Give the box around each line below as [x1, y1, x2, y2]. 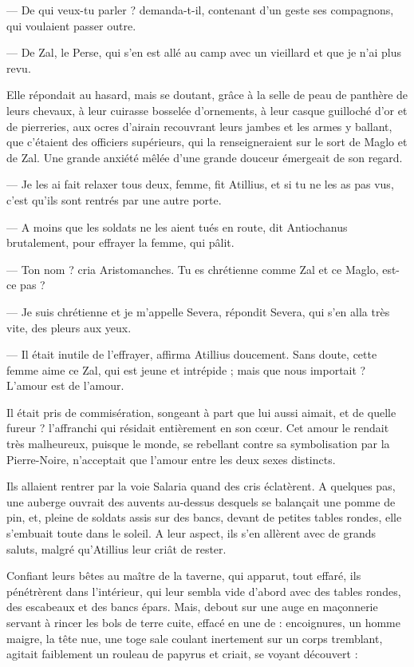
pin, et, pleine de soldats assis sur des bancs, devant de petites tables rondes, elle [6, 509, 402, 526]
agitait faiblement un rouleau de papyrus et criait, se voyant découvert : [6, 645, 358, 662]
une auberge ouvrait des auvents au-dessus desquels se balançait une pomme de [6, 493, 396, 510]
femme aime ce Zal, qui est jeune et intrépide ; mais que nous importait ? [6, 361, 366, 378]
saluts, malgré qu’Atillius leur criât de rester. [6, 540, 227, 557]
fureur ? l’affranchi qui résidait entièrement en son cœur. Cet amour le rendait [6, 419, 389, 436]
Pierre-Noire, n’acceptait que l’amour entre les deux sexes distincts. [6, 451, 336, 467]
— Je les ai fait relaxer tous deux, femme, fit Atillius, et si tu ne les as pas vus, [6, 176, 394, 193]
